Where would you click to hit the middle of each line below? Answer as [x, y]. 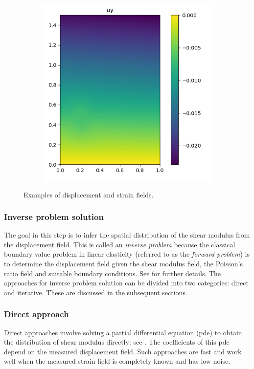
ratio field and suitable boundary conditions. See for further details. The [113, 273]
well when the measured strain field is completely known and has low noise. [117, 361]
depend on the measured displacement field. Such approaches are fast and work [123, 351]
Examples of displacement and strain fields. [89, 195]
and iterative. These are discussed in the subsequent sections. [96, 292]
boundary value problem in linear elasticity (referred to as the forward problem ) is [127, 254]
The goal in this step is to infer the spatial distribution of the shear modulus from [127, 235]
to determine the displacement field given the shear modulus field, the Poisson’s [123, 263]
